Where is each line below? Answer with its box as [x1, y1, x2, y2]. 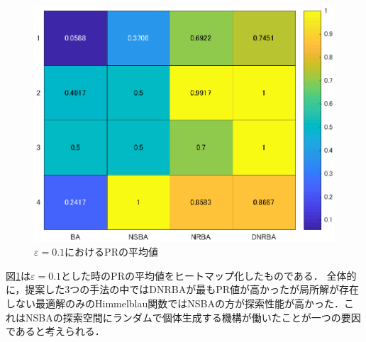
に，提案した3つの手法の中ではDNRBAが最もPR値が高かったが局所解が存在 [6, 282, 360, 297]
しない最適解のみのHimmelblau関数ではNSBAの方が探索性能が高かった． [6, 296, 344, 311]
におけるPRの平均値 [65, 244, 158, 259]
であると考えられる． [6, 324, 105, 338]
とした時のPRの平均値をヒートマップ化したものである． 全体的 [61, 268, 357, 283]
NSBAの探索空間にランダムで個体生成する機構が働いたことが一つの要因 [25, 309, 361, 324]
